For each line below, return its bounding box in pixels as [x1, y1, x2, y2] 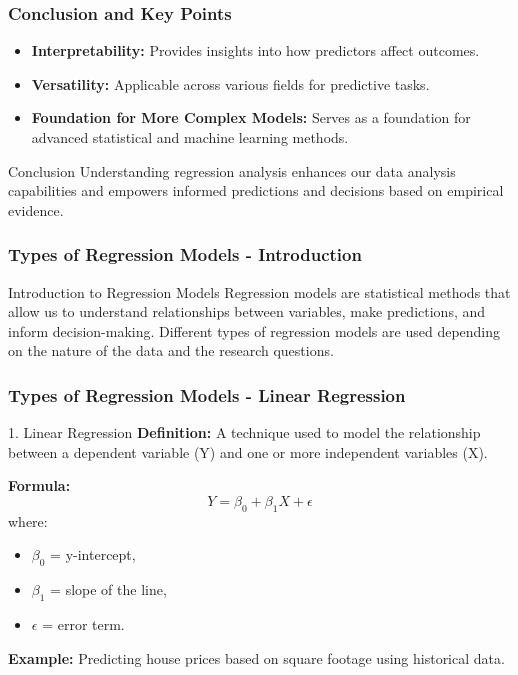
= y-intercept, [50, 544, 136, 565]
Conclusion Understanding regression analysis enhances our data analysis [8, 160, 456, 181]
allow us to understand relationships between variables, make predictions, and [8, 301, 486, 322]
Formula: [8, 475, 71, 496]
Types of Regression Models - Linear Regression [8, 382, 406, 407]
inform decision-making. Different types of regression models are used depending [8, 320, 501, 341]
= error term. [42, 613, 125, 634]
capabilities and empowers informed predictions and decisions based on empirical [8, 180, 504, 201]
